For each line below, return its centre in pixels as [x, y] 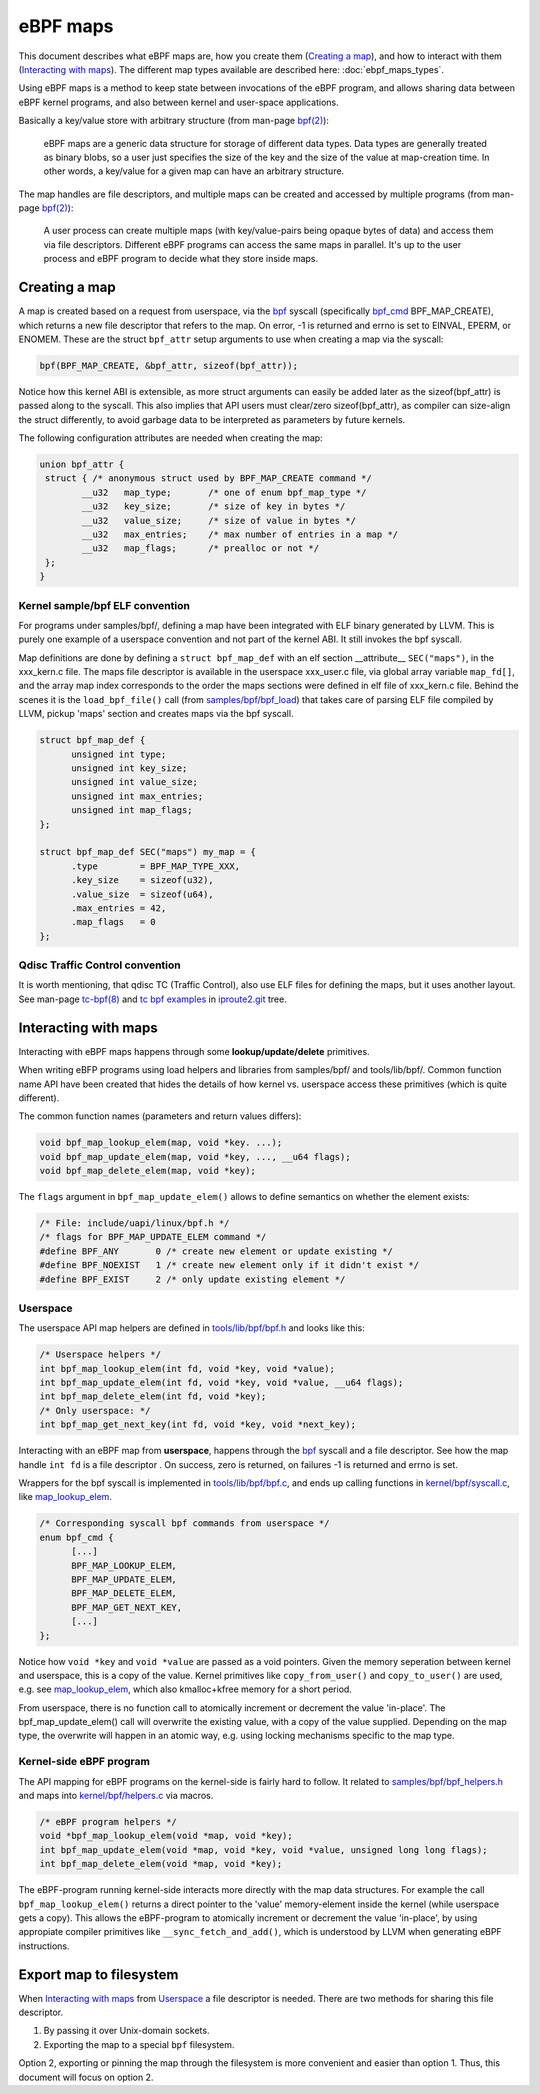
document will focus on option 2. [86, 2077]
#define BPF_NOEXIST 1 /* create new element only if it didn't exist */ [229, 1265]
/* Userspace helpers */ [100, 1354]
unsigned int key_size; [129, 768]
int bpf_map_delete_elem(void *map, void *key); [161, 1864]
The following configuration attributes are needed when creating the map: [171, 438]
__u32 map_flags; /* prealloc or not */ [200, 548]
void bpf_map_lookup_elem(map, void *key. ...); [161, 1143]
